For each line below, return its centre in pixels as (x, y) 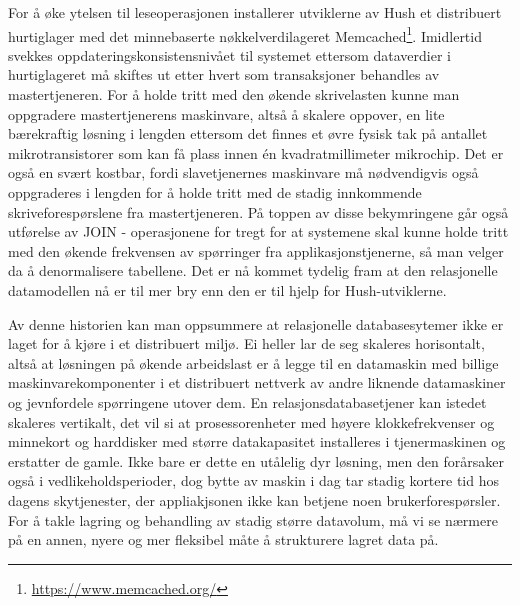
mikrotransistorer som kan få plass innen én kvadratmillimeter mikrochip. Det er (256, 152)
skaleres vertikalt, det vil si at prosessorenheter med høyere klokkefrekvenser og (251, 421)
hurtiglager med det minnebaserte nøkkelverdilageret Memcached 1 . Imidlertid (245, 34)
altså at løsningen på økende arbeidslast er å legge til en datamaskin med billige (253, 362)
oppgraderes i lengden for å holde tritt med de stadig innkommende (215, 192)
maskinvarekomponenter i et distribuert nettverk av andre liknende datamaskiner (257, 382)
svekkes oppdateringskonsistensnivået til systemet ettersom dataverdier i (229, 54)
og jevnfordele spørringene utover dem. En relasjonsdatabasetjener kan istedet (247, 401)
